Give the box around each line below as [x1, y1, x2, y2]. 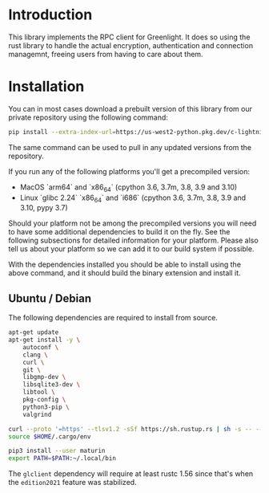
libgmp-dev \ [22, 373, 66, 381]
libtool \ [22, 388, 56, 397]
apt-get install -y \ [8, 336, 81, 344]
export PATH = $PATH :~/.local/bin [8, 454, 116, 462]
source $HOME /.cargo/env [8, 432, 91, 441]
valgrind [22, 410, 52, 418]
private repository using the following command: [8, 112, 168, 122]
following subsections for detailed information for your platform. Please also [8, 235, 259, 246]
